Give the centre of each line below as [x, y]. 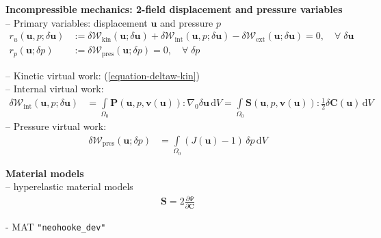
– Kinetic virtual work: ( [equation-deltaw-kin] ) [103, 75]
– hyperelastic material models [69, 186]
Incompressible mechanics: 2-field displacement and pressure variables [174, 9]
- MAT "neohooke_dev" [56, 226]
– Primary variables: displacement [77, 22]
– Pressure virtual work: [56, 126]
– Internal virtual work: [55, 89]
